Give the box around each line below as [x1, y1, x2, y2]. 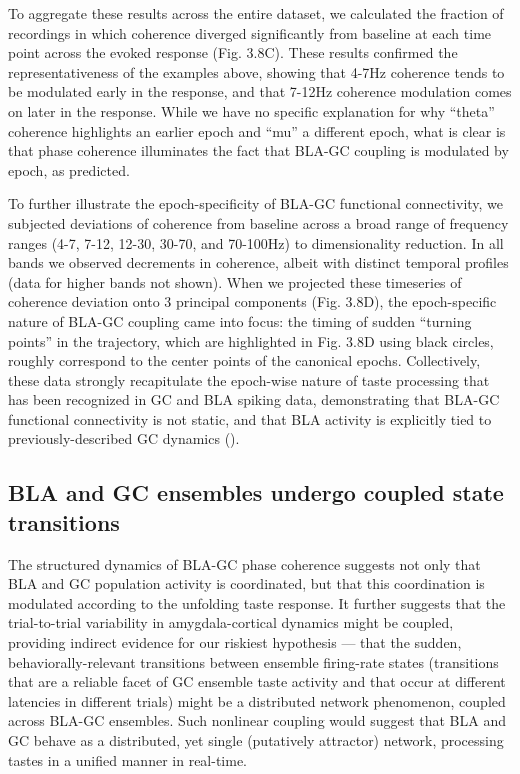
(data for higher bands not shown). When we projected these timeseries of [8, 271, 462, 292]
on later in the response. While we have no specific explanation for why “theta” [8, 100, 495, 121]
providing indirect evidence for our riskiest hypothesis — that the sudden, [8, 632, 462, 653]
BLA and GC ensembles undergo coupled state [8, 477, 504, 508]
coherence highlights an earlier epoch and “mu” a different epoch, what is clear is [8, 120, 506, 141]
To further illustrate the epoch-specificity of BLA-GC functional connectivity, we [8, 193, 504, 214]
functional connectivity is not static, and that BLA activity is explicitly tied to [8, 408, 492, 429]
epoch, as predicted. [8, 159, 130, 180]
